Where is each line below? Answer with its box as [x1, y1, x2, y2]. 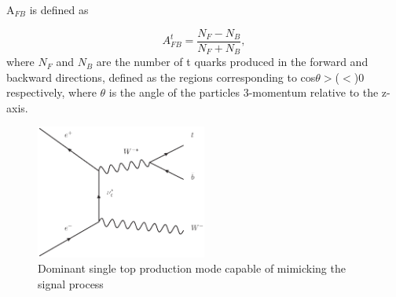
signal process [38, 275, 104, 291]
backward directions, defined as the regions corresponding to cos [6, 68, 316, 85]
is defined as [29, 2, 89, 17]
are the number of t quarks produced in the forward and [96, 53, 368, 70]
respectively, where [6, 84, 97, 101]
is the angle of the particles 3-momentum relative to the [108, 84, 379, 101]
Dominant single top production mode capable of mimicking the [38, 260, 346, 277]
